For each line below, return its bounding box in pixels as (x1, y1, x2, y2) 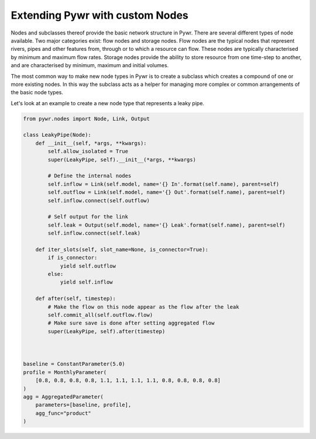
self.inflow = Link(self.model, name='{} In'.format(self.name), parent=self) (47, 181, 280, 187)
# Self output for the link (47, 213, 129, 220)
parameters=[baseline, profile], (35, 402, 132, 409)
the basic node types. (11, 89, 64, 96)
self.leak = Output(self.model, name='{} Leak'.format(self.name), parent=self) (47, 222, 286, 228)
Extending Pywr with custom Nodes (11, 9, 188, 22)
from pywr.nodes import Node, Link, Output (23, 115, 150, 122)
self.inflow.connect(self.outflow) (47, 197, 150, 204)
